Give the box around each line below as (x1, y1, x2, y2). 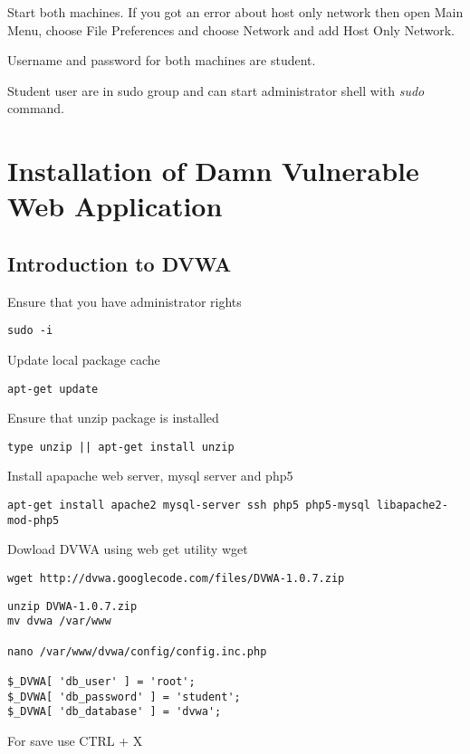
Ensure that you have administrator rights (7, 291, 242, 310)
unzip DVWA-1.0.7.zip (7, 599, 138, 613)
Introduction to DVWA (7, 249, 232, 277)
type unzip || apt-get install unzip (7, 440, 235, 453)
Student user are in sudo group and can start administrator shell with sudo (7, 81, 425, 100)
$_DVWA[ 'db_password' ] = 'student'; (7, 690, 241, 703)
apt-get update (7, 382, 99, 396)
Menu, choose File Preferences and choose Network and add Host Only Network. (7, 20, 455, 39)
